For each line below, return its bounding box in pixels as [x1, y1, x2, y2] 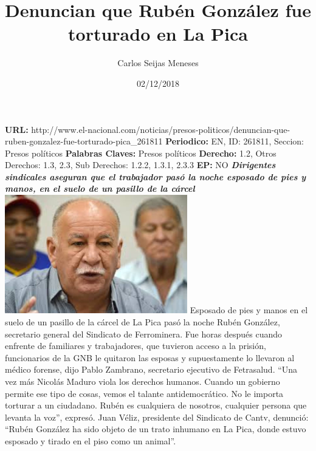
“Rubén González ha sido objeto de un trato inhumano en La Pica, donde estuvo [5, 422, 306, 435]
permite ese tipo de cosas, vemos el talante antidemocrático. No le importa [5, 387, 284, 399]
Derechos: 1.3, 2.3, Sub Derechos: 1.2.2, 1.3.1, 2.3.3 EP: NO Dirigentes [5, 158, 276, 171]
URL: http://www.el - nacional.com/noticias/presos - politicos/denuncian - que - [5, 123, 290, 135]
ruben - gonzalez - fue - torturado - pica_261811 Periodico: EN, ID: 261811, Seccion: [5, 135, 304, 148]
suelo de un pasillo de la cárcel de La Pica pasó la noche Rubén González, [5, 316, 280, 328]
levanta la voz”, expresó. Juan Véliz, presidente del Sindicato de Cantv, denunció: [5, 410, 309, 423]
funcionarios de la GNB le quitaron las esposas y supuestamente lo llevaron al [5, 351, 295, 364]
